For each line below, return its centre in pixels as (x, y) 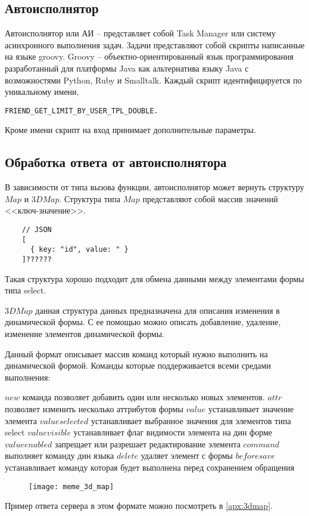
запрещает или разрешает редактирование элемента (147, 444)
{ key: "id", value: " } (79, 250)
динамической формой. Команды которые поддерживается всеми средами (138, 365)
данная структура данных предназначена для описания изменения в (157, 310)
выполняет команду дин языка (60, 455)
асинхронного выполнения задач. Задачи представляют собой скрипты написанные (155, 44)
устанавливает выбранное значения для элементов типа (191, 420)
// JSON (37, 230)
